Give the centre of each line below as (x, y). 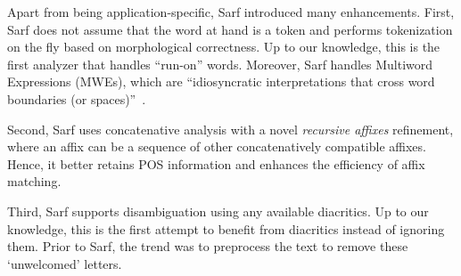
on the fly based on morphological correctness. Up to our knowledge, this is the (224, 47)
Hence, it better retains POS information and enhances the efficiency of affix (216, 163)
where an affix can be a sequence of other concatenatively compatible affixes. (217, 146)
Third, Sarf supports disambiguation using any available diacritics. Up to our (218, 211)
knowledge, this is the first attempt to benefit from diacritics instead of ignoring (226, 228)
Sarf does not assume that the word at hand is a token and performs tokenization (230, 29)
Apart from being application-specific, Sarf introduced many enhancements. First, (231, 12)
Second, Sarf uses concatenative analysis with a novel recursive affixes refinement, (230, 129)
